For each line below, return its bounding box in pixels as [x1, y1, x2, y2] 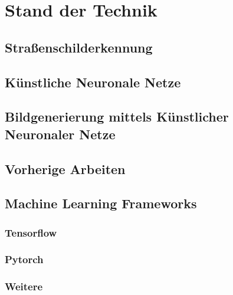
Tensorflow [5, 225, 57, 240]
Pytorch [5, 252, 44, 267]
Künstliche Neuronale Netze [5, 73, 181, 91]
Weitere [5, 279, 43, 294]
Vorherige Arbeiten [5, 159, 126, 178]
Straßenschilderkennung [5, 38, 153, 56]
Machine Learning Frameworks [5, 194, 197, 212]
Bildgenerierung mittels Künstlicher [5, 107, 229, 126]
